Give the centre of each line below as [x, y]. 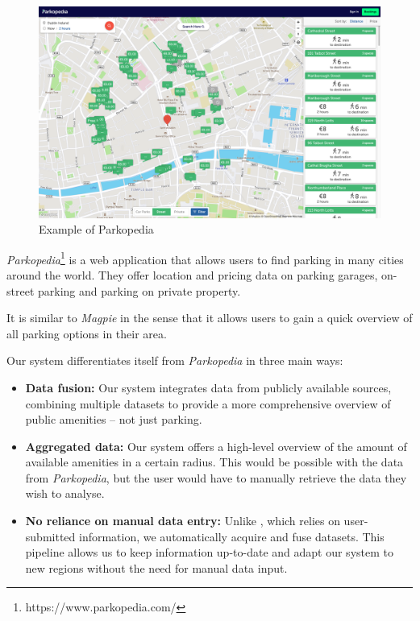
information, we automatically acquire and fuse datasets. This [231, 536]
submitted [50, 536]
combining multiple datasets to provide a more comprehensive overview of [208, 403]
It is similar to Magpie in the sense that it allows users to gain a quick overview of [210, 318]
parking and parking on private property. [139, 290]
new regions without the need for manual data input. [156, 567]
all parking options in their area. [87, 333]
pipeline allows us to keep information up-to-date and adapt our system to [209, 552]
